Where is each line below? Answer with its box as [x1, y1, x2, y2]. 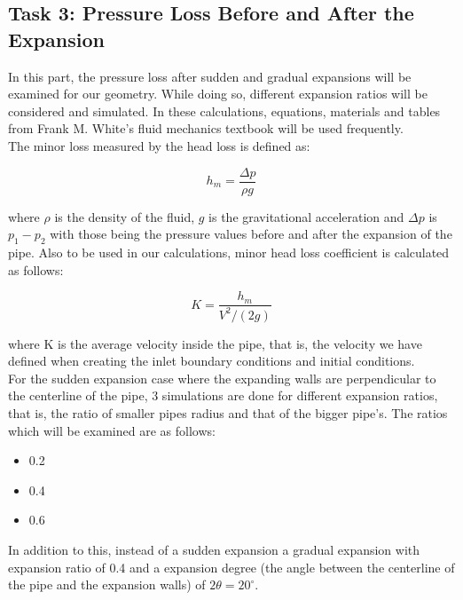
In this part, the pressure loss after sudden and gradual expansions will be [8, 67, 412, 85]
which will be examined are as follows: [8, 421, 216, 439]
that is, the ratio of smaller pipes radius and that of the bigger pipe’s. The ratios [8, 403, 448, 422]
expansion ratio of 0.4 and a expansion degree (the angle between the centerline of [8, 557, 455, 576]
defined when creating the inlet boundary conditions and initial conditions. [8, 351, 415, 370]
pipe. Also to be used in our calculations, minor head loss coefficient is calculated [8, 243, 450, 262]
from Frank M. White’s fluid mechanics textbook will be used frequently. [8, 119, 404, 138]
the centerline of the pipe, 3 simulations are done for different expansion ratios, [8, 386, 438, 405]
